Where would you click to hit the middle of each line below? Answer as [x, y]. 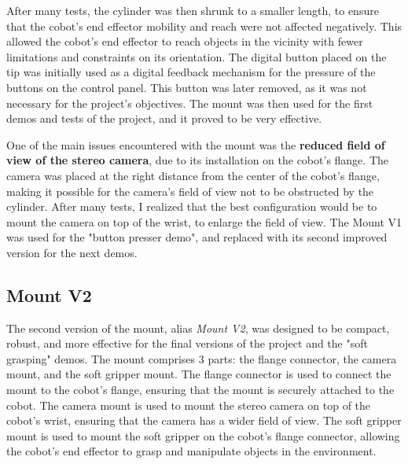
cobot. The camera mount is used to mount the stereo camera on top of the [189, 405]
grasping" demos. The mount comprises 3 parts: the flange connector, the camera [202, 358]
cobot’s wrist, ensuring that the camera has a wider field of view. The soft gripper [204, 420]
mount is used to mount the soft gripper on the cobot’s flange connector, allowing [203, 435]
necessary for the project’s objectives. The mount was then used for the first [190, 103]
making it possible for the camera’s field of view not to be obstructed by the [190, 191]
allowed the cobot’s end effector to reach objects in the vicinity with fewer [185, 41]
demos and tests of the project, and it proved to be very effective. [164, 118]
